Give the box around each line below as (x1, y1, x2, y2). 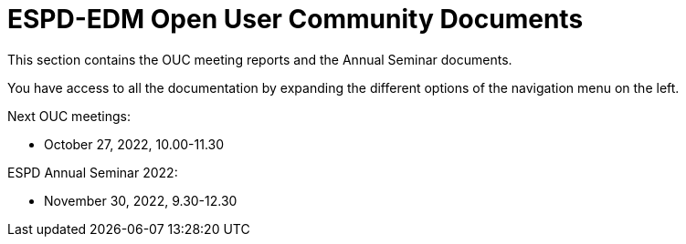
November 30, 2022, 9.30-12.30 (44, 192, 237, 208)
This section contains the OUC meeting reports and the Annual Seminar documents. (7, 51, 512, 67)
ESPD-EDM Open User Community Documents (7, 4, 584, 35)
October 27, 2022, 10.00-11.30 (44, 136, 225, 152)
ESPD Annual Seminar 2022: (7, 164, 178, 180)
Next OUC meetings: (7, 107, 131, 124)
